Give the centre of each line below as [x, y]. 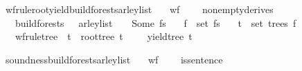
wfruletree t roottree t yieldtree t [104, 36]
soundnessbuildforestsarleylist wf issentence [114, 59]
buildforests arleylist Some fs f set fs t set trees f [156, 22]
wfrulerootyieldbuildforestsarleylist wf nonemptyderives [139, 9]
